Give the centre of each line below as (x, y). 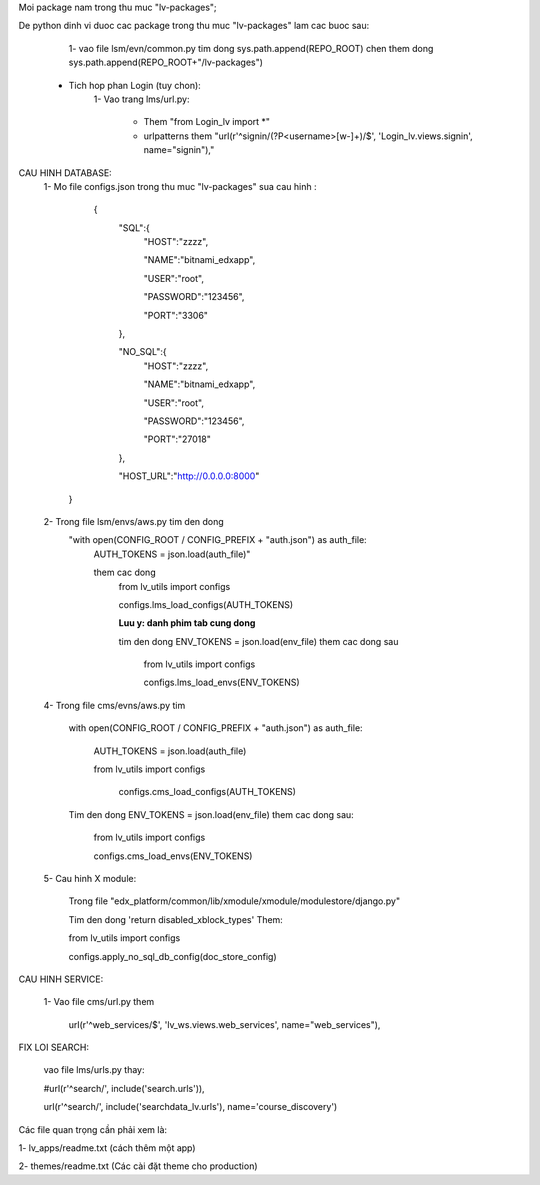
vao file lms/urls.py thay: (94, 1070)
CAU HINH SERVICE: (61, 979)
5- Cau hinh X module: (90, 878)
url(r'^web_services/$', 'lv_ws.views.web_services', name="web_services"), (224, 1024)
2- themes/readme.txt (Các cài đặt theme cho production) (138, 1166)
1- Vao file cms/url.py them (99, 1002)
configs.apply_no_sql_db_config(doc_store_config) (172, 956)
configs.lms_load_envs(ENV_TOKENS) (221, 682)
